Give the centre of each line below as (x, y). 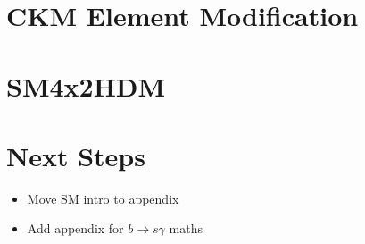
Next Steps (76, 155)
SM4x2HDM (86, 85)
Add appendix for (75, 228)
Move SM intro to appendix (103, 198)
